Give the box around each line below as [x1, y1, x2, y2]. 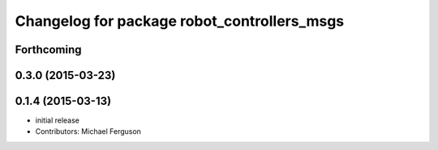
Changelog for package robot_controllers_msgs [15, 12, 345, 30]
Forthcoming [15, 43, 82, 56]
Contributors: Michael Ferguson [35, 127, 142, 136]
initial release [35, 115, 80, 125]
